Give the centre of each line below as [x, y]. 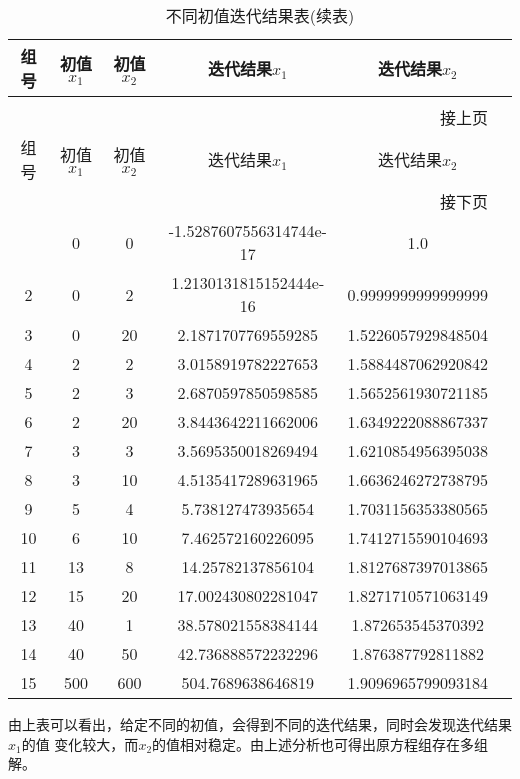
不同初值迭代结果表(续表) [260, 15]
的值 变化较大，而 [80, 743]
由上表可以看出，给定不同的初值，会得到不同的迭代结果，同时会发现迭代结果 [260, 724]
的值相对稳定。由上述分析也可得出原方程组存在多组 [320, 743]
